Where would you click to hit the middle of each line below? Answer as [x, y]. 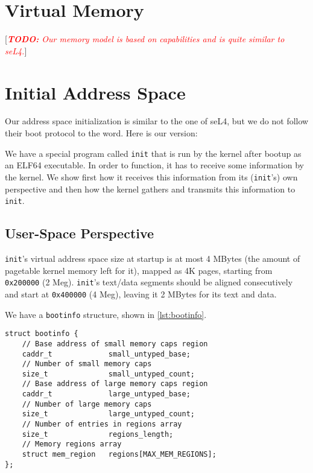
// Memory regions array [72, 444]
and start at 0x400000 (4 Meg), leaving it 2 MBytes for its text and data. [141, 294]
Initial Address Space [95, 92]
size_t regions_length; [98, 434]
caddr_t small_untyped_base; [106, 354]
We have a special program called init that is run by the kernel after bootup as [153, 153]
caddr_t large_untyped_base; [106, 394]
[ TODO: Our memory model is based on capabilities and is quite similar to [145, 39]
